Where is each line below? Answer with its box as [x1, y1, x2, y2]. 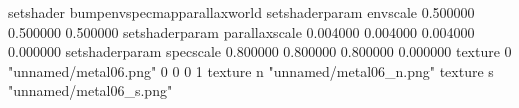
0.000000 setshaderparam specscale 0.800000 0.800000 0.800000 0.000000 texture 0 [8, 41, 512, 62]
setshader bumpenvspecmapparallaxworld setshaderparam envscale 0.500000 [8, 2, 475, 22]
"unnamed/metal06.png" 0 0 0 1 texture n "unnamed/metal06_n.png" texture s [8, 60, 494, 81]
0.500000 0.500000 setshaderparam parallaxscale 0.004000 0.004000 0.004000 [8, 21, 475, 42]
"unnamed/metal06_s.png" [8, 80, 173, 101]
